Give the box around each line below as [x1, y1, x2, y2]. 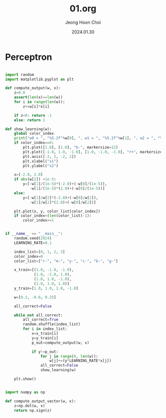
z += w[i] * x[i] [23, 104, 50, 109]
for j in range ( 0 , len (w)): [40, 354, 98, 359]
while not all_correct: [14, 313, 63, 318]
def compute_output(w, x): [5, 86, 61, 91]
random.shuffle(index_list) [23, 322, 81, 327]
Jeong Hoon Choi [65, 19, 101, 25]
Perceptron [5, 51, 52, 62]
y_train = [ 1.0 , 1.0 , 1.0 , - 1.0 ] [14, 285, 79, 291]
